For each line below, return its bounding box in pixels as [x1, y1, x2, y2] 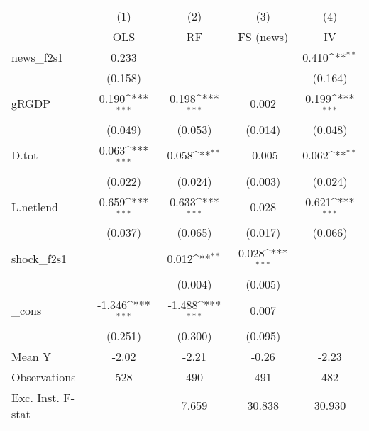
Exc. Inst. [11, 388, 60, 405]
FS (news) [238, 28, 289, 45]
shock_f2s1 [11, 250, 67, 267]
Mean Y [11, 347, 52, 364]
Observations [11, 368, 76, 385]
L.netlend [11, 198, 59, 215]
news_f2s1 [11, 49, 64, 65]
